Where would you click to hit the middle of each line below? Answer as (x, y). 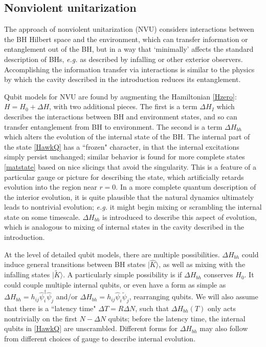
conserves (218, 274)
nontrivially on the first (41, 318)
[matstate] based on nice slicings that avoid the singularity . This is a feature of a (130, 166)
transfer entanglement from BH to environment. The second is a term (113, 126)
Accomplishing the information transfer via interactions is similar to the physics (129, 69)
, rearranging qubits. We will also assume (194, 297)
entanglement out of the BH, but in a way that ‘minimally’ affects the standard (129, 49)
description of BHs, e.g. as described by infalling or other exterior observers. (124, 59)
